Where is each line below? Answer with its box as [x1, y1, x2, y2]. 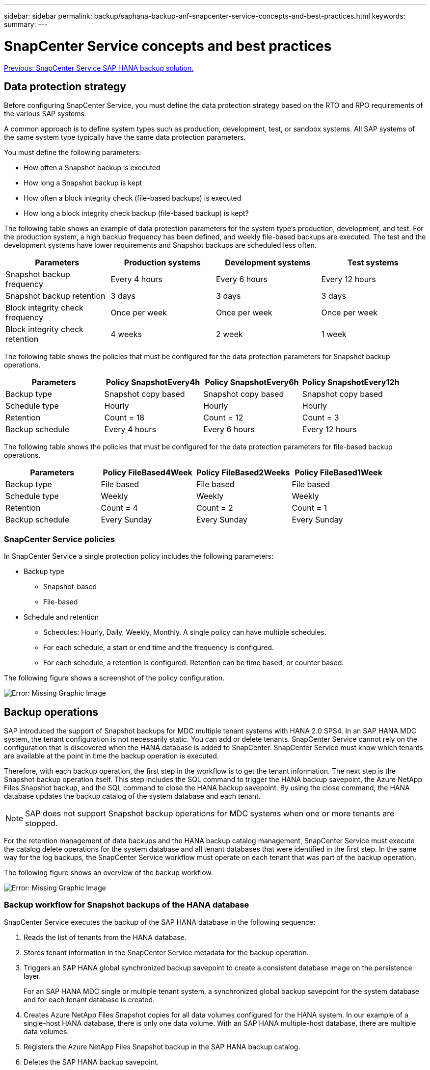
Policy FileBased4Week [103, 468, 192, 478]
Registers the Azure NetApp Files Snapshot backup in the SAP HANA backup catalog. [24, 1042, 300, 1051]
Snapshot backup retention [5, 291, 106, 301]
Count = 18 [104, 413, 145, 423]
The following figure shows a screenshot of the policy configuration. [4, 674, 225, 682]
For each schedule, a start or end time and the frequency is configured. [43, 643, 274, 652]
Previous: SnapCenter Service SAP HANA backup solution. [4, 63, 194, 72]
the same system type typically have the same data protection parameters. [4, 133, 246, 142]
